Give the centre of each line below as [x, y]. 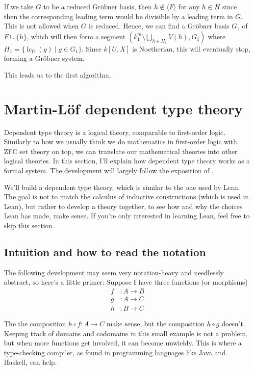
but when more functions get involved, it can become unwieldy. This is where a [123, 343]
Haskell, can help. [30, 362]
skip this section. [29, 225]
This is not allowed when [41, 26]
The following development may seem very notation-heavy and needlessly [114, 272]
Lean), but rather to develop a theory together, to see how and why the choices [123, 206]
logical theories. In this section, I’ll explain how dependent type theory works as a [127, 161]
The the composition [35, 324]
